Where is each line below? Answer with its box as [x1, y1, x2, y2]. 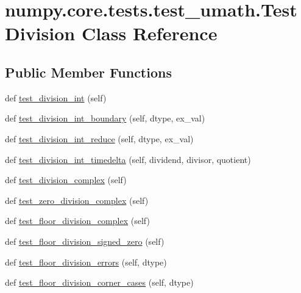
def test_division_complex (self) [5, 173, 127, 186]
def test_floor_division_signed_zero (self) [5, 234, 165, 247]
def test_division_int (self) [5, 91, 107, 104]
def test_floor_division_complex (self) [5, 214, 150, 227]
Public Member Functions [5, 62, 172, 81]
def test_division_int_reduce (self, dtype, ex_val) [5, 132, 194, 145]
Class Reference [81, 21, 218, 46]
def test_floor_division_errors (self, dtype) [5, 255, 167, 268]
